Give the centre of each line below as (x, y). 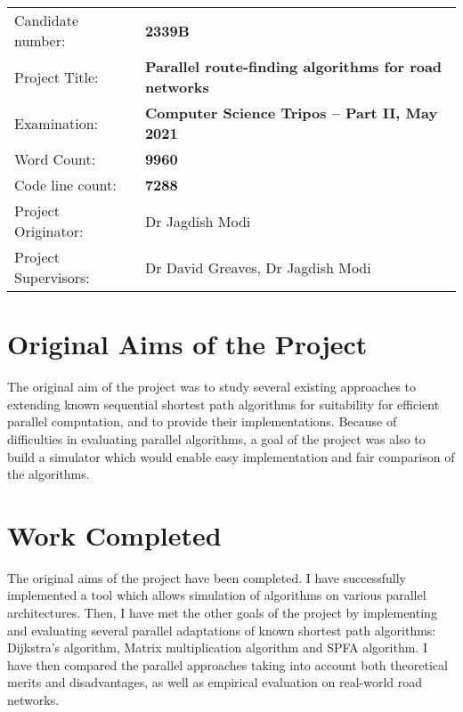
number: (40, 40)
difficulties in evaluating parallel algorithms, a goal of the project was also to (216, 438)
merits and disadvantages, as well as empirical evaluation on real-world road (215, 682)
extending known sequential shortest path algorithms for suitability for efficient (223, 404)
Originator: (49, 231)
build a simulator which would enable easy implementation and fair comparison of (231, 456)
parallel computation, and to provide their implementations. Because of (202, 421)
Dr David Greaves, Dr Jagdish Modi (258, 267)
